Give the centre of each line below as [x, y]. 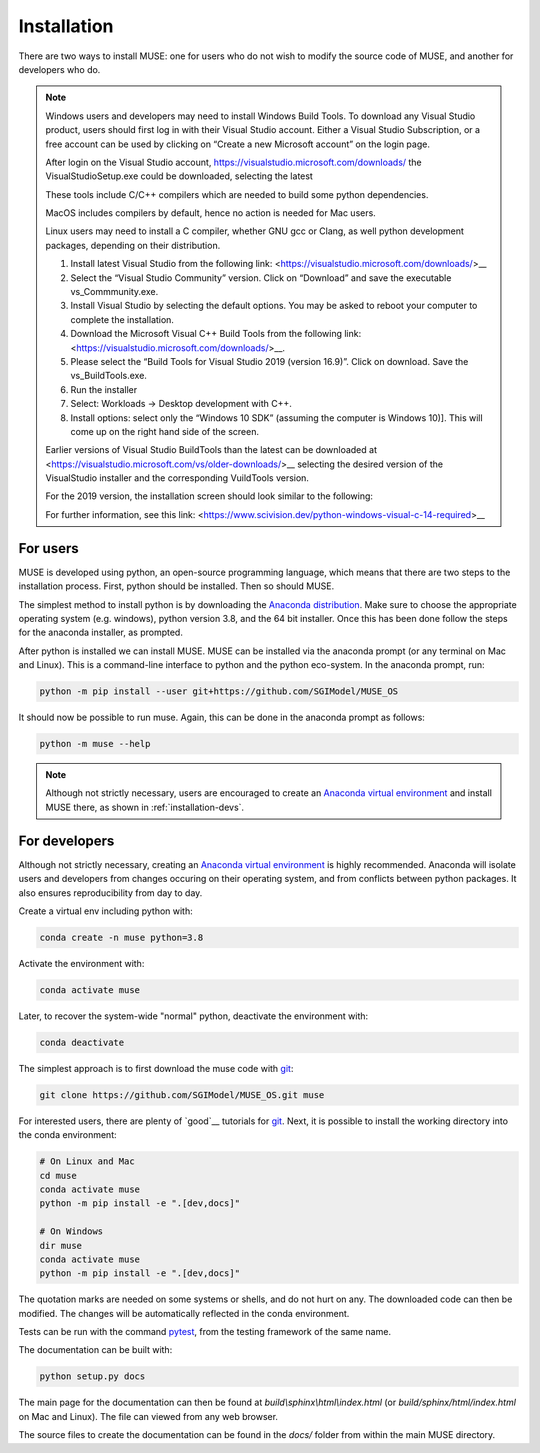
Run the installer [104, 389]
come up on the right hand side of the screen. [165, 431]
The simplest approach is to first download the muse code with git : [156, 1068]
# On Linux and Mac [87, 1161]
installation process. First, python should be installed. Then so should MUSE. [176, 586]
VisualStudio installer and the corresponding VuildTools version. [177, 478]
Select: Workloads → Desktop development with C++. [181, 404]
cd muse [58, 1175]
